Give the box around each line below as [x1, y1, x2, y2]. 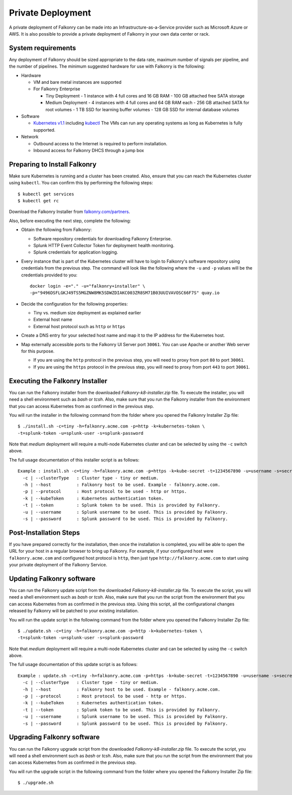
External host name [33, 317, 73, 323]
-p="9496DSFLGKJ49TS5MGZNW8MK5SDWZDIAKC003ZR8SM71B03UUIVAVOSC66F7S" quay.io [30, 290, 220, 296]
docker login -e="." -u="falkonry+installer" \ [30, 283, 146, 289]
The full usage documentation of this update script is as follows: [9, 661, 138, 667]
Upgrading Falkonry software [9, 733, 100, 741]
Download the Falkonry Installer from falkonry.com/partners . [9, 209, 130, 214]
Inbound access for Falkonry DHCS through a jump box [33, 147, 145, 153]
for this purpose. [21, 349, 55, 354]
